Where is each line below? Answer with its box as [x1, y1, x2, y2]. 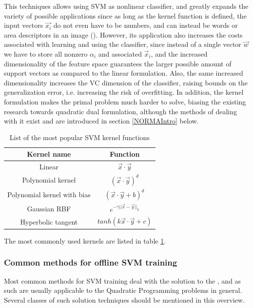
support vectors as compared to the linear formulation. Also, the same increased [4, 68, 243, 78]
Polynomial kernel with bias [7, 189, 91, 200]
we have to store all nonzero [4, 48, 88, 59]
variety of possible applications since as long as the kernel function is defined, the [4, 10, 247, 21]
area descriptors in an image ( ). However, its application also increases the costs [4, 29, 243, 40]
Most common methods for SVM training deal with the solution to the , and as [4, 275, 241, 286]
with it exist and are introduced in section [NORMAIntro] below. [4, 116, 199, 126]
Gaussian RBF [27, 203, 71, 213]
